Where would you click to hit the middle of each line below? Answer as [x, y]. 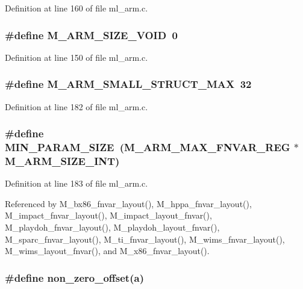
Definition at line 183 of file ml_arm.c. [77, 183]
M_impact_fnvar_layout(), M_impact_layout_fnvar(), [108, 215]
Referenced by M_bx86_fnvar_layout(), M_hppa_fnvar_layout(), [128, 203]
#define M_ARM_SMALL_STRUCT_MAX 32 [128, 84]
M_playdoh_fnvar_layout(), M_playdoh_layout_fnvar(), [112, 227]
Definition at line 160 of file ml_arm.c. [77, 8]
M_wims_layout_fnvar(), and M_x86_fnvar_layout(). [107, 251]
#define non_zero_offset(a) [74, 277]
